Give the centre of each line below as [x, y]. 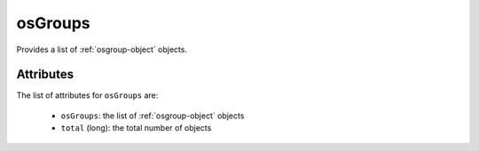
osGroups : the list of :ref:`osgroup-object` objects [153, 116]
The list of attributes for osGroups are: [87, 95]
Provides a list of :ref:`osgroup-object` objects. [102, 49]
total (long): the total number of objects [136, 128]
